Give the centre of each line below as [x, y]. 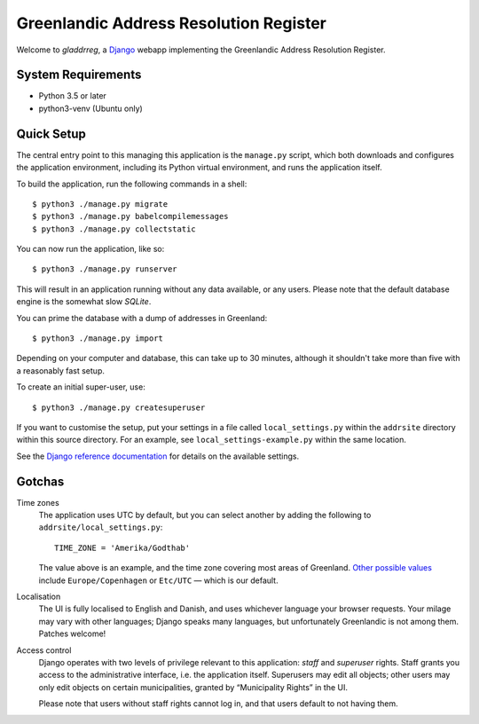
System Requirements [79, 75]
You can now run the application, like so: [90, 249]
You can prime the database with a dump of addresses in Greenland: [142, 318]
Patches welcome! [72, 633]
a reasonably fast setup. [61, 370]
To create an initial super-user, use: [81, 387]
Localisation [39, 597]
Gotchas [40, 481]
